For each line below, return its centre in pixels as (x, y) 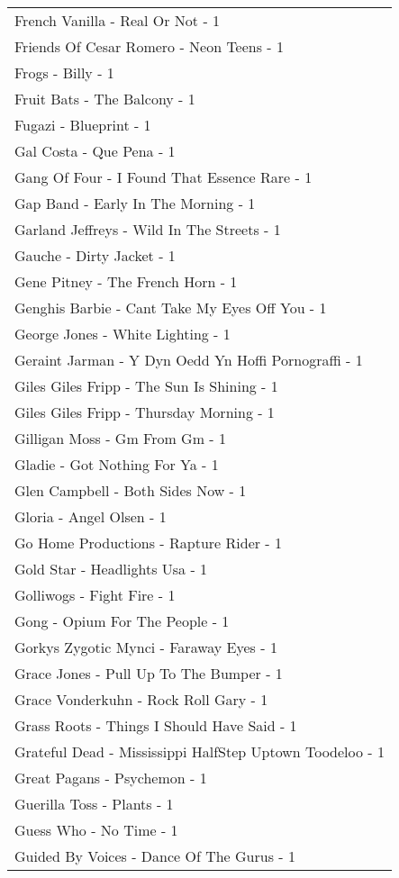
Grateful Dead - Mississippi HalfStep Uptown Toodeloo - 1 (199, 751)
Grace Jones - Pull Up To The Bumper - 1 (149, 673)
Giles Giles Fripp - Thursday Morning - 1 (145, 412)
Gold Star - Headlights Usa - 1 (111, 569)
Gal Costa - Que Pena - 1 (95, 151)
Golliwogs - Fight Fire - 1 (95, 595)
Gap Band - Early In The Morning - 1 (135, 203)
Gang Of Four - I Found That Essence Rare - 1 (163, 177)
